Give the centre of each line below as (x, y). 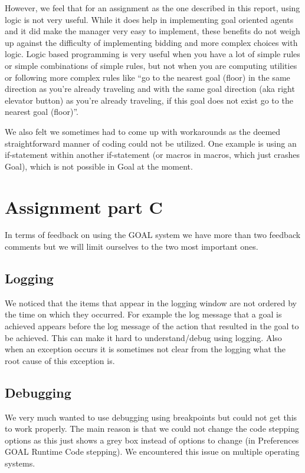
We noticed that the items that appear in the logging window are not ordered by (151, 302)
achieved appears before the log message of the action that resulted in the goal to (152, 326)
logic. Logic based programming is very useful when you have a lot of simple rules (152, 54)
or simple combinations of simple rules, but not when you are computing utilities (151, 65)
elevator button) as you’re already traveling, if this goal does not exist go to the (149, 100)
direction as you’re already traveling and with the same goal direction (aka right (150, 89)
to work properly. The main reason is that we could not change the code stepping (152, 429)
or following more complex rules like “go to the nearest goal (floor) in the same (147, 77)
